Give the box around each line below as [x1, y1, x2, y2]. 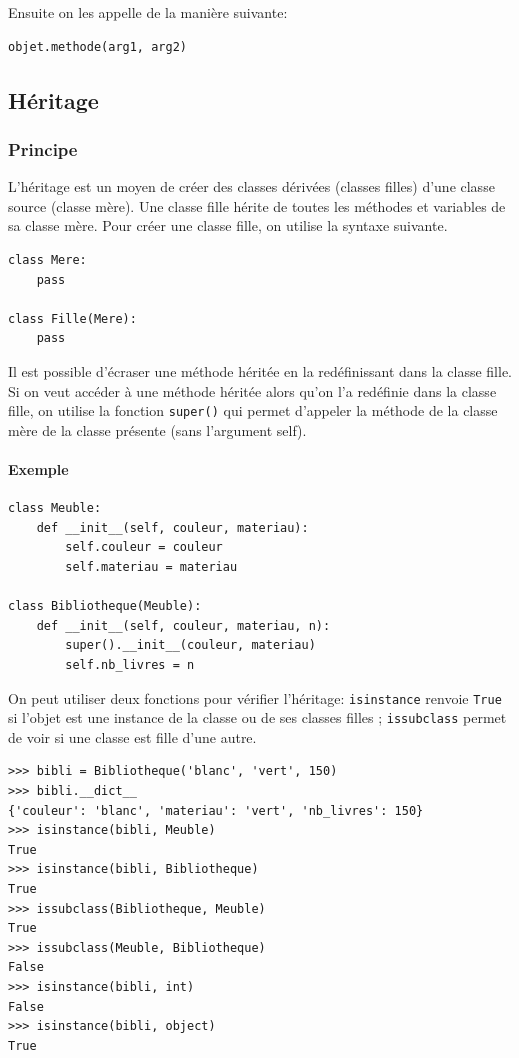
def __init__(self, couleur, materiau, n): [36, 618, 331, 633]
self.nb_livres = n [65, 657, 195, 672]
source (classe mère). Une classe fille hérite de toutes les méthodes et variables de [8, 195, 506, 216]
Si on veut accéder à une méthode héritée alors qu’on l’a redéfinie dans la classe [8, 380, 497, 401]
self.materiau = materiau [65, 559, 238, 574]
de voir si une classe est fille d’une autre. [8, 726, 257, 747]
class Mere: [8, 252, 87, 267]
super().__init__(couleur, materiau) [65, 638, 316, 653]
